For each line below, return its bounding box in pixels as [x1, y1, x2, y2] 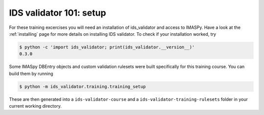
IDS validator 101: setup [9, 7, 106, 18]
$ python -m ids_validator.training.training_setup [19, 84, 146, 89]
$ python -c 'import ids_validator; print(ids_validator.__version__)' [19, 44, 195, 50]
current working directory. [9, 103, 62, 109]
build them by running [9, 70, 53, 76]
